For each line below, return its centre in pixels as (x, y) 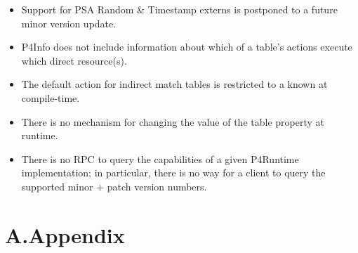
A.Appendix (65, 234)
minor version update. (69, 23)
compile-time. (51, 97)
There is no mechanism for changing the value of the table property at (173, 121)
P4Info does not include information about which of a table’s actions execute (187, 47)
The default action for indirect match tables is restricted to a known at (174, 84)
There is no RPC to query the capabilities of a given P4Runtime (160, 158)
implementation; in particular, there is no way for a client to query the (173, 173)
